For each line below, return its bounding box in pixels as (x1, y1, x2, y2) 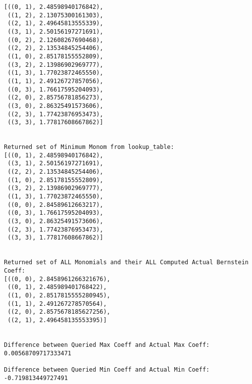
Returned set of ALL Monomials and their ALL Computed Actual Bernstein (4, 259, 249, 266)
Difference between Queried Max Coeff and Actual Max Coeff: (4, 341, 210, 348)
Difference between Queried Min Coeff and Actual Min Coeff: (4, 366, 210, 373)
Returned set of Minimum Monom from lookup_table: (4, 144, 174, 151)
